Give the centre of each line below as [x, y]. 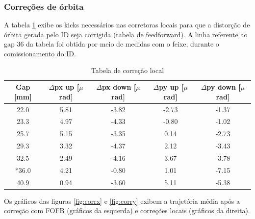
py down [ [224, 87]
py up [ [171, 87]
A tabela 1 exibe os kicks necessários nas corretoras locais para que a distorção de [127, 25]
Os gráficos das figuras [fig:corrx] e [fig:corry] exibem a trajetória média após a [122, 201]
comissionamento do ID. [40, 53]
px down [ [119, 87]
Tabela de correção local [127, 70]
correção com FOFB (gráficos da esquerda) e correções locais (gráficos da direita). [127, 210]
